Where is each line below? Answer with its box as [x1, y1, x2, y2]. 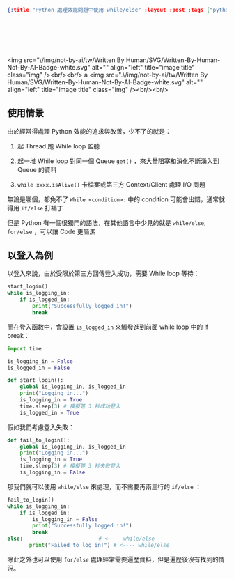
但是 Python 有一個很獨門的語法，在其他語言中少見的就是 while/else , [7, 218, 206, 226]
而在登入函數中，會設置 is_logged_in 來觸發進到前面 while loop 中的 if [7, 323, 209, 331]
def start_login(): [7, 377, 64, 384]
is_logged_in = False [7, 364, 70, 371]
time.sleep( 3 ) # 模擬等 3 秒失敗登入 [19, 463, 120, 470]
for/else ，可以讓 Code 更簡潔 [7, 227, 96, 236]
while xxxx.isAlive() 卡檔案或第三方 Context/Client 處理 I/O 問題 [17, 180, 205, 188]
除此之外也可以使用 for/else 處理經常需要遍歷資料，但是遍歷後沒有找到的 [7, 555, 219, 564]
